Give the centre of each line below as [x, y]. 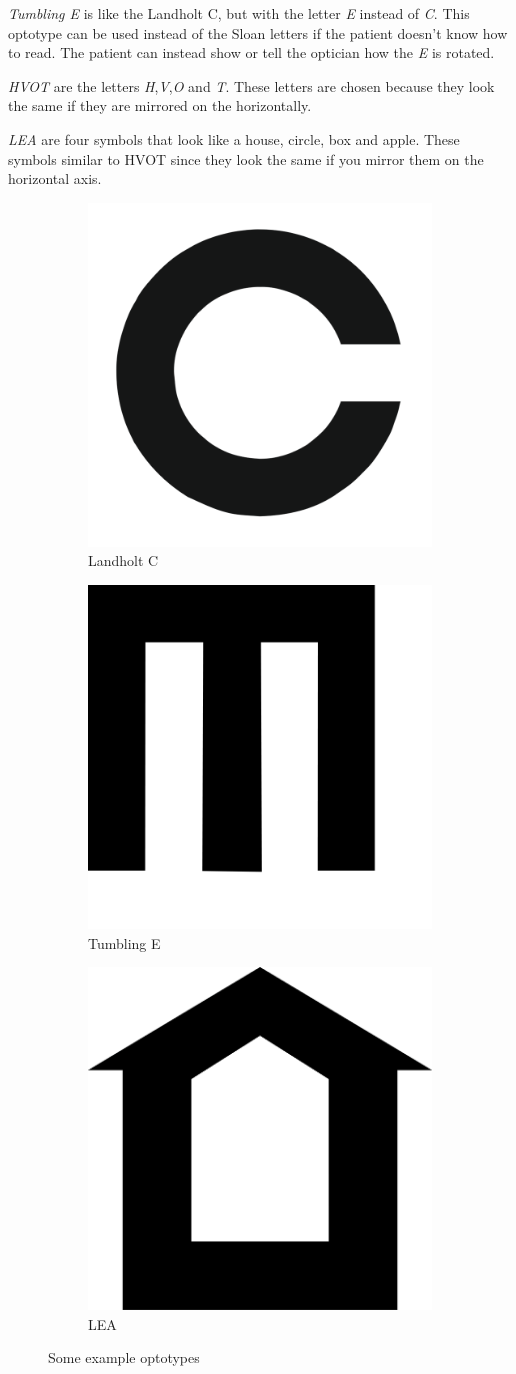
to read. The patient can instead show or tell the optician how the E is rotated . [251, 52]
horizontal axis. [55, 178]
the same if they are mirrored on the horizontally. [160, 105]
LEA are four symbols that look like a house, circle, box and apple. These [234, 138]
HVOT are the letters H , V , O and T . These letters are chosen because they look [251, 85]
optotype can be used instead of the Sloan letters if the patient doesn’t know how [258, 32]
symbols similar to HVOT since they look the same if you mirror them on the [246, 158]
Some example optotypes [124, 1357]
